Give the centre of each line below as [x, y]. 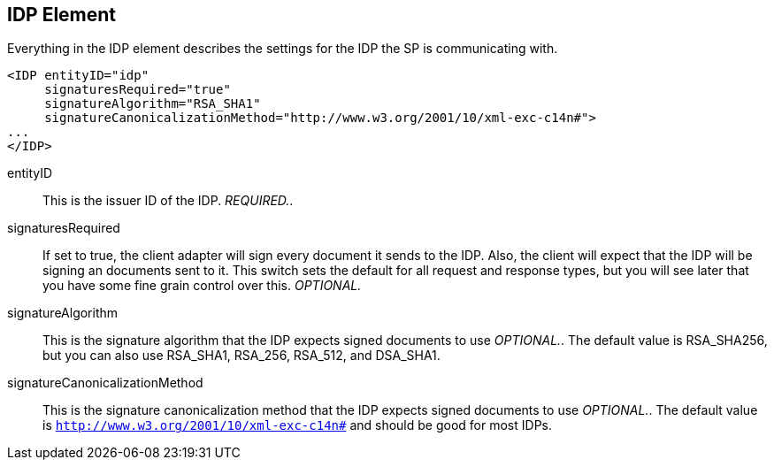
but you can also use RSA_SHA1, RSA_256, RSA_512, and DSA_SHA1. [241, 356]
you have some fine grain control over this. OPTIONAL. [202, 286]
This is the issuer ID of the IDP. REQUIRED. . [168, 201]
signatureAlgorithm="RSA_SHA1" [153, 104]
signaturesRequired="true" [138, 90]
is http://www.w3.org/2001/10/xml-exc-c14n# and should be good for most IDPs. [297, 425]
